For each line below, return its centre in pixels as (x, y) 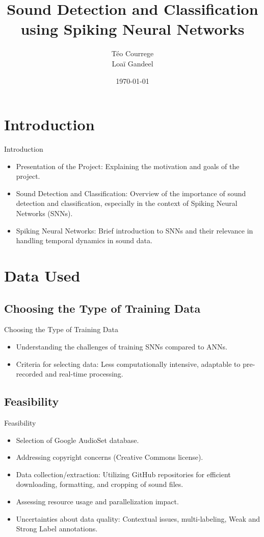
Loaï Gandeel (133, 63)
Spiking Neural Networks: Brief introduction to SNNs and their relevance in (135, 230)
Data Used (42, 275)
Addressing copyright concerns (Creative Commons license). (110, 457)
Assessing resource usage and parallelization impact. (97, 501)
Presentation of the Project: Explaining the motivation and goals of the (128, 166)
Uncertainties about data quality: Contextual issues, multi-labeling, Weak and (138, 518)
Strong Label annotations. (57, 529)
